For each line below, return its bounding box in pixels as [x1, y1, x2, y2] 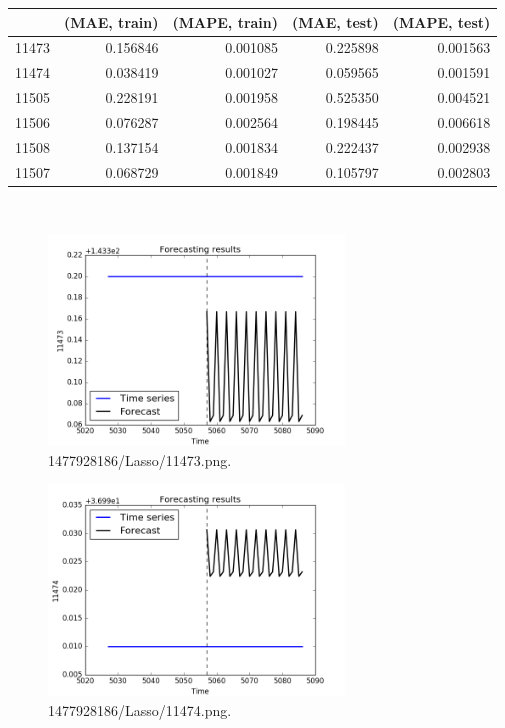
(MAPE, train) [172, 11, 279, 32]
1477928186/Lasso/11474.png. [48, 700, 232, 720]
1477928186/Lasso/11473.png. [48, 449, 232, 470]
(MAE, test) [292, 11, 379, 32]
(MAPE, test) [392, 11, 491, 32]
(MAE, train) [64, 11, 159, 32]
